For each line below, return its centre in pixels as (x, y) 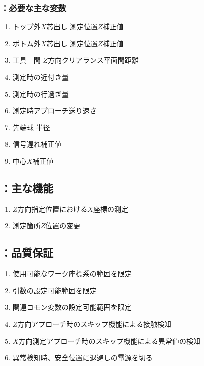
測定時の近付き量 (41, 77)
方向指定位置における (53, 209)
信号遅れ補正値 (37, 144)
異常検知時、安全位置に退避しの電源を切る (83, 358)
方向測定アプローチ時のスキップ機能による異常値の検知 (109, 341)
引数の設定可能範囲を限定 (55, 290)
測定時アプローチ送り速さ (55, 111)
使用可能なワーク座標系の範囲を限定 (72, 274)
